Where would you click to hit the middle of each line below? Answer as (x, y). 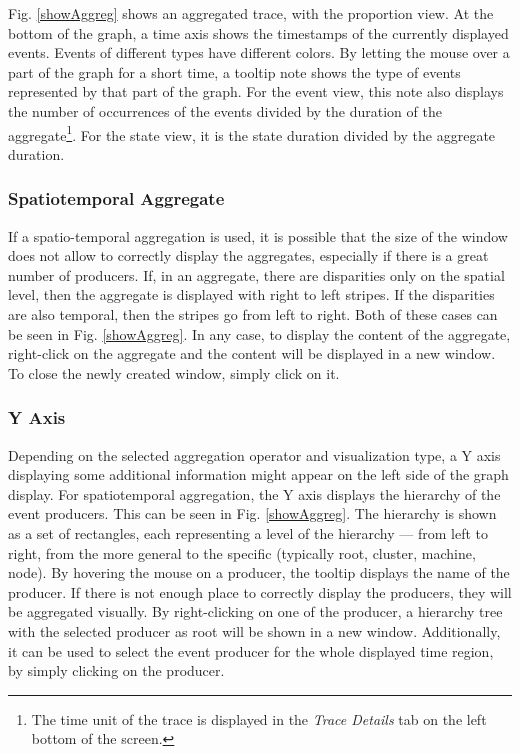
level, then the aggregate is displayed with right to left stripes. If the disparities (251, 294)
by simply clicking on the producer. (116, 670)
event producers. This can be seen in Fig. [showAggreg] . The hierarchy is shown (252, 513)
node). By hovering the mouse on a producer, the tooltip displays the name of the (259, 572)
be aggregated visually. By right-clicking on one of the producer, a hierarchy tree (255, 611)
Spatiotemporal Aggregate (116, 198)
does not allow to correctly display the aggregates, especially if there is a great (248, 255)
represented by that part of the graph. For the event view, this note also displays (256, 91)
